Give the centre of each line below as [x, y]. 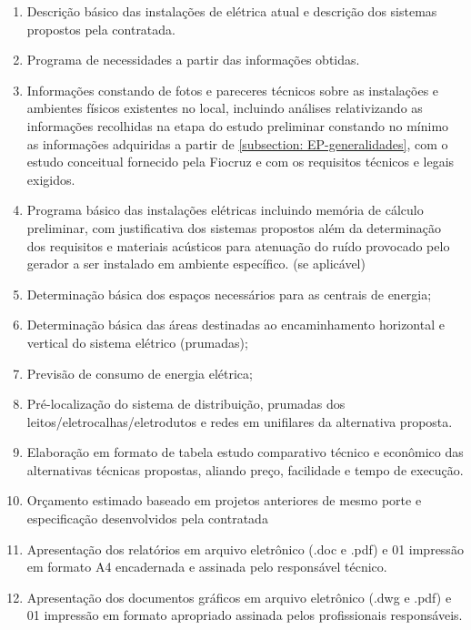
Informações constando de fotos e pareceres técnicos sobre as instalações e [233, 90]
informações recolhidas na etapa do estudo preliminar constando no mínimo [238, 125]
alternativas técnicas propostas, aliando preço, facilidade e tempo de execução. [245, 469]
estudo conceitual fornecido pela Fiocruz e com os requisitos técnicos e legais [241, 162]
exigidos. [51, 179]
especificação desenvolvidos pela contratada [147, 518]
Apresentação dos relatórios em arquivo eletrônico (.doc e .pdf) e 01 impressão [245, 549]
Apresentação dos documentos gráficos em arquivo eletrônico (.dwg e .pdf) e [239, 597]
